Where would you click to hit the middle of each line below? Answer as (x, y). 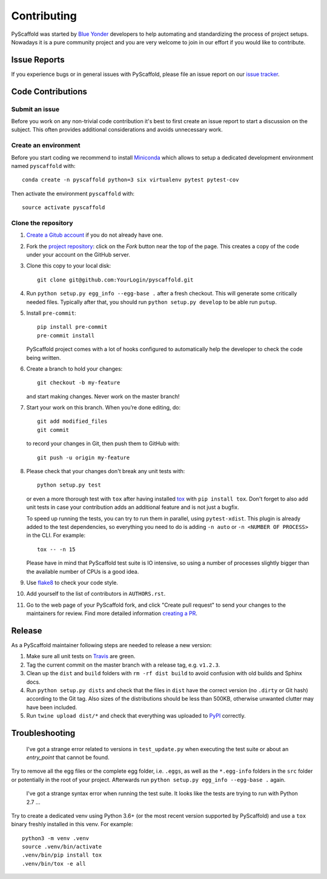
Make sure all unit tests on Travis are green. (81, 656)
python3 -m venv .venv (56, 838)
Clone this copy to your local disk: (69, 266)
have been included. (52, 707)
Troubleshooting (43, 733)
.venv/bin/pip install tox (62, 855)
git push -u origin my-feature (84, 457)
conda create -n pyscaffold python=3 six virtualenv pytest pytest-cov (130, 180)
